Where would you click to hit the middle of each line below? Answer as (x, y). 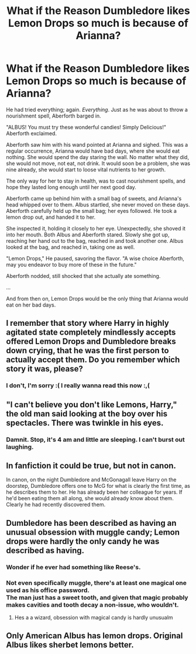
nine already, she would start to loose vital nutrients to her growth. (86, 169)
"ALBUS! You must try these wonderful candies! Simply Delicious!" (86, 127)
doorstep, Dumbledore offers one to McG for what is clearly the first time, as (98, 486)
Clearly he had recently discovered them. (56, 505)
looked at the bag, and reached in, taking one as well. (71, 247)
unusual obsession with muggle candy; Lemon (93, 532)
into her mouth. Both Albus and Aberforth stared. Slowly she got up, (88, 235)
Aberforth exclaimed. (32, 133)
